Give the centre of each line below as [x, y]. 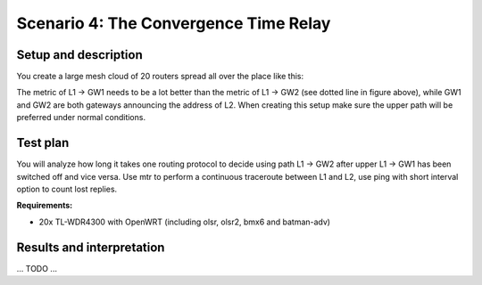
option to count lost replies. [67, 189]
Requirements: [45, 206]
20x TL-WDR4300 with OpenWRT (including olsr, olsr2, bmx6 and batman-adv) [184, 222]
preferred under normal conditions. [81, 118]
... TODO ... [37, 268]
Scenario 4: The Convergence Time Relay [174, 23]
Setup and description [79, 55]
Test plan [43, 143]
